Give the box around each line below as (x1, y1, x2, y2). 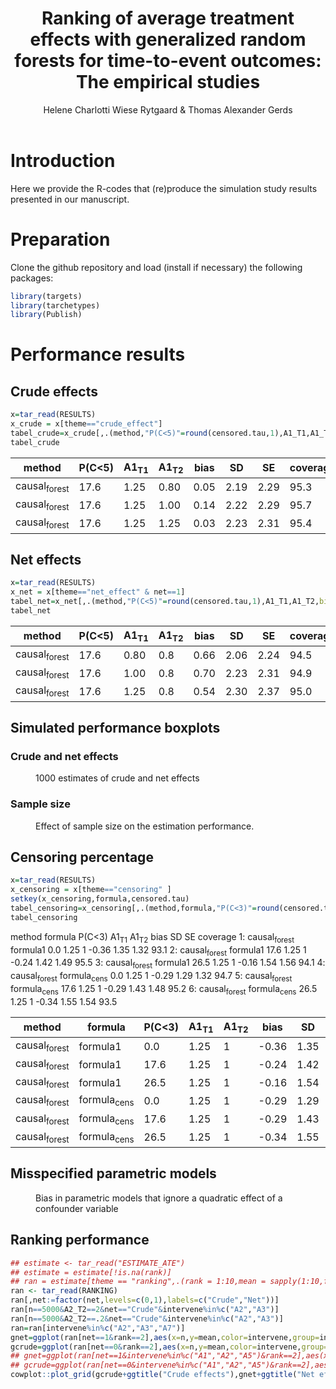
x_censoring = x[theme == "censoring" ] (10, 885, 172, 895)
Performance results (10, 343, 186, 366)
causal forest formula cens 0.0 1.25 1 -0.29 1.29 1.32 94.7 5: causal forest (10, 970, 293, 984)
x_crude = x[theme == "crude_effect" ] (10, 419, 163, 429)
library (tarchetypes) (10, 300, 101, 311)
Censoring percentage (10, 848, 154, 866)
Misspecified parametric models (10, 1165, 217, 1182)
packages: (10, 272, 54, 284)
